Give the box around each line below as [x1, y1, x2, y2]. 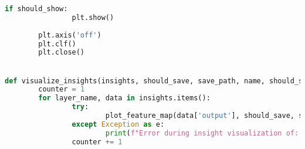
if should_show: [5, 5, 68, 13]
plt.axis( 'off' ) [38, 31, 101, 39]
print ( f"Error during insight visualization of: [105, 128, 299, 137]
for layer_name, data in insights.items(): [38, 94, 211, 103]
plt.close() [38, 48, 85, 57]
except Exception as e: [72, 120, 165, 128]
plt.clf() [38, 39, 76, 48]
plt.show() [72, 13, 114, 22]
